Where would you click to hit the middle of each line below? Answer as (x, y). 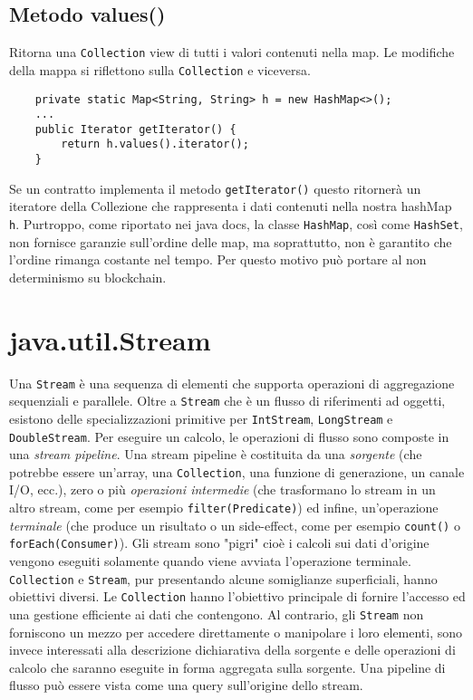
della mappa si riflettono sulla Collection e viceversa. (160, 69)
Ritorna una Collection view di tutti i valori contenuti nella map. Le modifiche (232, 52)
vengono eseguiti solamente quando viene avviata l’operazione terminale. (210, 561)
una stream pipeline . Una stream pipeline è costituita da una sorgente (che (216, 454)
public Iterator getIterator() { (135, 129)
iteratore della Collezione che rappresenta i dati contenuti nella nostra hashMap (231, 206)
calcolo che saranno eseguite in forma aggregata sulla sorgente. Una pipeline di (227, 667)
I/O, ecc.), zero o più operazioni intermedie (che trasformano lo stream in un (222, 489)
